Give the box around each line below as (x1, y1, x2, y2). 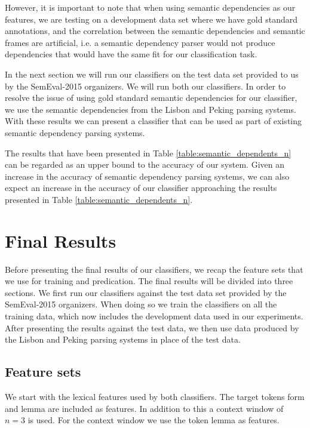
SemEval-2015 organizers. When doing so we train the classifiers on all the (5, 298, 277, 310)
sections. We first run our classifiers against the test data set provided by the (5, 286, 287, 298)
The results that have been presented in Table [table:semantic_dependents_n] (5, 146, 291, 159)
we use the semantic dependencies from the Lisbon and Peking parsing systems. (5, 103, 296, 115)
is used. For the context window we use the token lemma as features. (27, 414, 280, 426)
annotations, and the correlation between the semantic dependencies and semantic (5, 24, 305, 37)
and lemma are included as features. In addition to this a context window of (5, 402, 284, 414)
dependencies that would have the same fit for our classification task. (5, 48, 257, 60)
